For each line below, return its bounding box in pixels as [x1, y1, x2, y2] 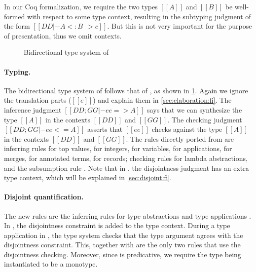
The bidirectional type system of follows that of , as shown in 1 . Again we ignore [4, 85, 248, 95]
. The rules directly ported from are [126, 133, 234, 144]
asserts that [87, 124, 123, 134]
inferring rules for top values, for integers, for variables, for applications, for [4, 143, 232, 154]
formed [4, 11, 25, 21]
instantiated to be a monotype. [4, 259, 98, 269]
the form [4, 21, 30, 31]
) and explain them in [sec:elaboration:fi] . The [93, 95, 232, 105]
